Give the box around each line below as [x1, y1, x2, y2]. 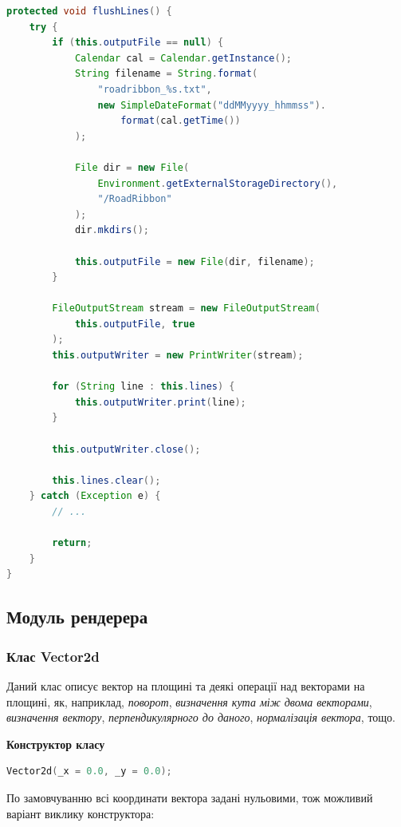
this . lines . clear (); [52, 474, 161, 486]
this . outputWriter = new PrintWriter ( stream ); [52, 350, 304, 362]
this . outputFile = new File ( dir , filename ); [74, 255, 315, 267]
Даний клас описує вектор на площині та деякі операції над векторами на [6, 677, 365, 694]
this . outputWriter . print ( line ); [74, 396, 246, 408]
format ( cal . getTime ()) [120, 115, 241, 127]
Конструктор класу [6, 735, 105, 752]
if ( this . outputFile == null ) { [52, 37, 224, 49]
